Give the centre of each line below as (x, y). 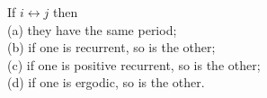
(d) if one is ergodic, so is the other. (106, 82)
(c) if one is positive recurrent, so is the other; (134, 64)
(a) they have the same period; (92, 29)
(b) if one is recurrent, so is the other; (111, 47)
